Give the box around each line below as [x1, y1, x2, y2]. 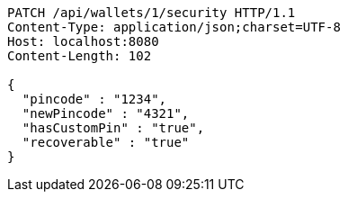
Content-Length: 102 [7, 49, 152, 63]
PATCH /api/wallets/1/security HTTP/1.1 [7, 5, 296, 20]
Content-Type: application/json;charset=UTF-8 [7, 20, 341, 34]
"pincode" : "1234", [22, 92, 167, 106]
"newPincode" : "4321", [22, 106, 190, 121]
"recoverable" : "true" [22, 135, 190, 149]
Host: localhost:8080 [7, 34, 159, 49]
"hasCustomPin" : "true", [22, 121, 205, 135]
